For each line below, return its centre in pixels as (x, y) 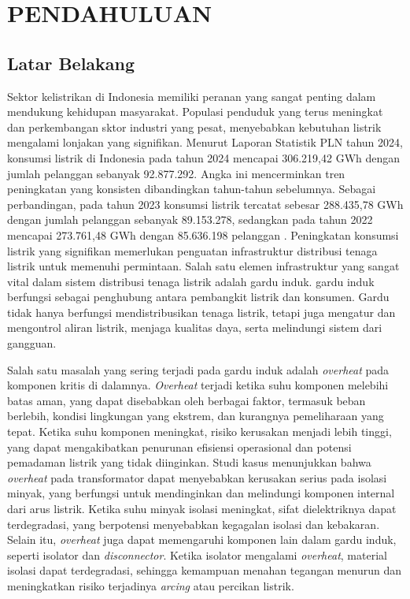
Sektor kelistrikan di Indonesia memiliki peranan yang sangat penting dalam (192, 96)
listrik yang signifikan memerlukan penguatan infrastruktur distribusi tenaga (192, 250)
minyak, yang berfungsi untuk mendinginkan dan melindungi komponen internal (201, 493)
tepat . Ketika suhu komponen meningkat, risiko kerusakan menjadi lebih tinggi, (199, 432)
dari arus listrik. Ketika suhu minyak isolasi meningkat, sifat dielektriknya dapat (202, 509)
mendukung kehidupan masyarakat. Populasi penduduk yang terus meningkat (195, 112)
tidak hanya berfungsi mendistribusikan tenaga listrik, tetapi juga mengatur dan (201, 312)
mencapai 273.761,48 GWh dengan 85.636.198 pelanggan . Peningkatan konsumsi (203, 234)
